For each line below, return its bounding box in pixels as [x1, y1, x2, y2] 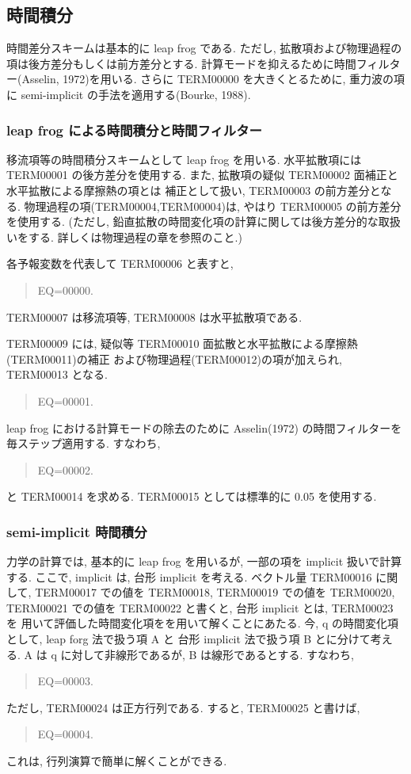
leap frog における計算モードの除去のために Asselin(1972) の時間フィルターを [6, 419, 402, 436]
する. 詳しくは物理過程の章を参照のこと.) [28, 228, 242, 245]
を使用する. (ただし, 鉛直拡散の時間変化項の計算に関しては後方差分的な [6, 213, 379, 230]
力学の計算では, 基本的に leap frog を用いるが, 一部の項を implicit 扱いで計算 [6, 553, 402, 570]
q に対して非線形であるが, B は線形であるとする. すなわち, [51, 646, 354, 662]
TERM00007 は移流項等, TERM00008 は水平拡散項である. [6, 308, 303, 325]
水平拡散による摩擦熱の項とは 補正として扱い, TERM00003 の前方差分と [6, 181, 381, 198]
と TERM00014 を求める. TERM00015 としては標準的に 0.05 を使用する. [6, 488, 377, 505]
